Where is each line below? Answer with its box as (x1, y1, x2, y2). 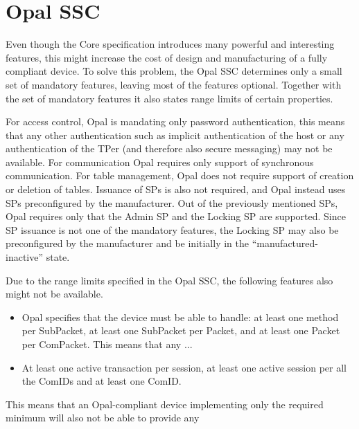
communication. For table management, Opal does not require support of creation (6, 168, 354, 183)
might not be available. (6, 286, 103, 301)
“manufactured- (252, 236, 318, 250)
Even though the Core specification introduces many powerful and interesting (6, 37, 335, 51)
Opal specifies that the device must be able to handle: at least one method (21, 309, 339, 324)
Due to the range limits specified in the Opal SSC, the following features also (6, 273, 333, 287)
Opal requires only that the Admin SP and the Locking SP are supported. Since (6, 209, 346, 223)
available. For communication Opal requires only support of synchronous (6, 154, 314, 169)
